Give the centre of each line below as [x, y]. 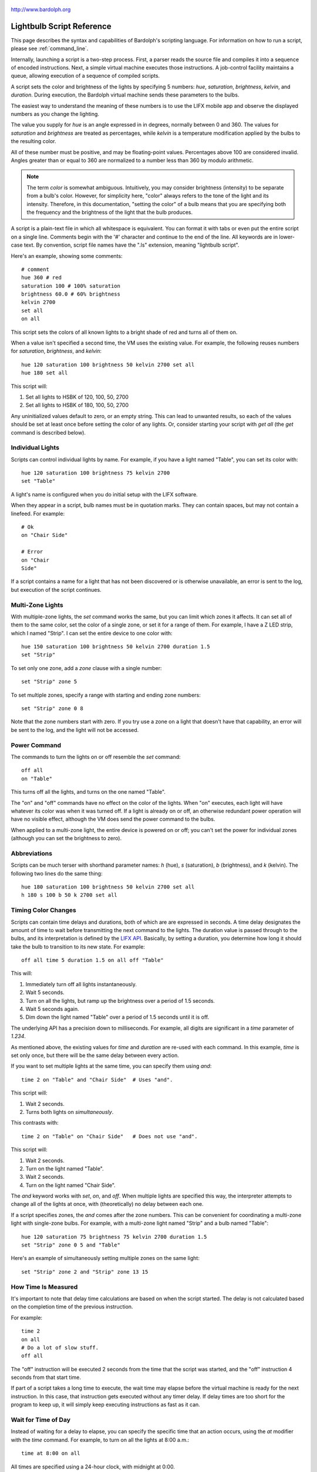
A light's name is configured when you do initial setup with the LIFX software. [104, 494]
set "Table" [38, 481]
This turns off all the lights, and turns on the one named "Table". [88, 792]
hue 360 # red [41, 278]
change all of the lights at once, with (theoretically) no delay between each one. [107, 1204]
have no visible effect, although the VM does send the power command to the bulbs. [113, 819]
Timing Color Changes [43, 910]
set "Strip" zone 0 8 [52, 709]
